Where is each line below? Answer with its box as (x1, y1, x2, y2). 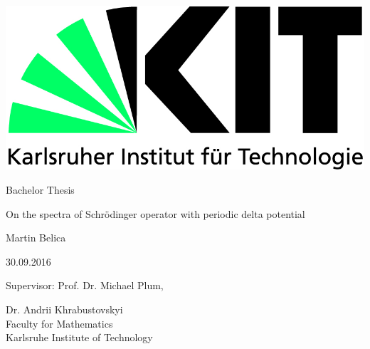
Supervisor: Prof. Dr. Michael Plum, (6, 278, 164, 293)
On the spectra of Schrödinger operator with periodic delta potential (6, 206, 305, 221)
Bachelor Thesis (6, 182, 75, 197)
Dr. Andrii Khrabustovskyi (6, 301, 123, 316)
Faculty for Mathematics (6, 316, 113, 330)
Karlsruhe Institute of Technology (6, 330, 153, 345)
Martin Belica (6, 230, 66, 245)
